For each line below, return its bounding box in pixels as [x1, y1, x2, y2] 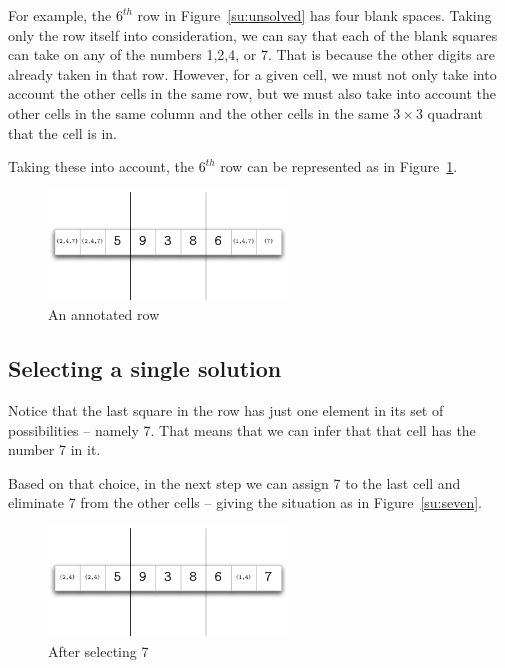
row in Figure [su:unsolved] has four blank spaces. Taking [137, 5, 492, 25]
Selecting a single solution [8, 353, 282, 384]
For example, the [8, 5, 112, 25]
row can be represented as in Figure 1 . [220, 156, 458, 177]
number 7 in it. [8, 439, 101, 460]
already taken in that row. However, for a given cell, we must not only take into [8, 63, 497, 84]
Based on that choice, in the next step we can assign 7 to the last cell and [8, 472, 461, 493]
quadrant [427, 102, 483, 123]
